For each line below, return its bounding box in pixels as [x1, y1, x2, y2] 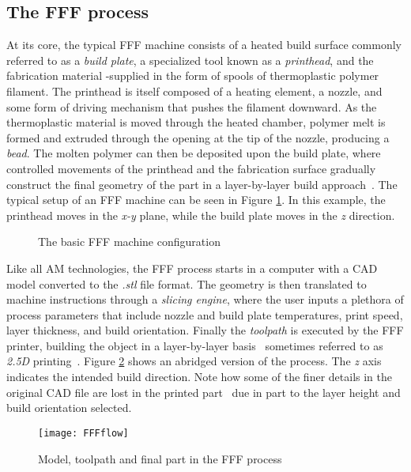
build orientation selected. [6, 399, 132, 416]
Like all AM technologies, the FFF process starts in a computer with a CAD [6, 259, 378, 276]
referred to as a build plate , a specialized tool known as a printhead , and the [6, 51, 374, 68]
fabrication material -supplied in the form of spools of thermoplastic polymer [6, 67, 379, 84]
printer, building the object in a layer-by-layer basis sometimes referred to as [6, 337, 383, 353]
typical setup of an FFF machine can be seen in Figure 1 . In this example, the [6, 191, 386, 208]
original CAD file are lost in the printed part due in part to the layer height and [6, 383, 401, 400]
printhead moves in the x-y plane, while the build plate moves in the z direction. [6, 206, 395, 223]
